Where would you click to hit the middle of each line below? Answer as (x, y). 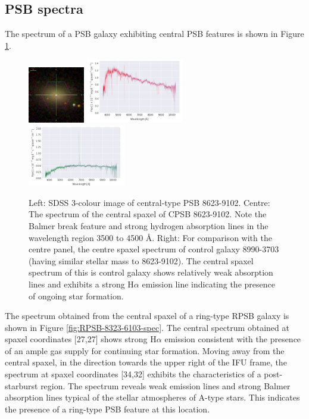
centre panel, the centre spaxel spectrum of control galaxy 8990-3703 (154, 249)
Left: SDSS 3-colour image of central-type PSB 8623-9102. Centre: (149, 202)
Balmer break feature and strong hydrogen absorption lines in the (149, 225)
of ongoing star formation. (76, 296)
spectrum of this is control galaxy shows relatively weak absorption (151, 272)
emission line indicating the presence (208, 284)
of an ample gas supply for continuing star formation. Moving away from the (145, 350)
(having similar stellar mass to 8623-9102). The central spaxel (141, 260)
